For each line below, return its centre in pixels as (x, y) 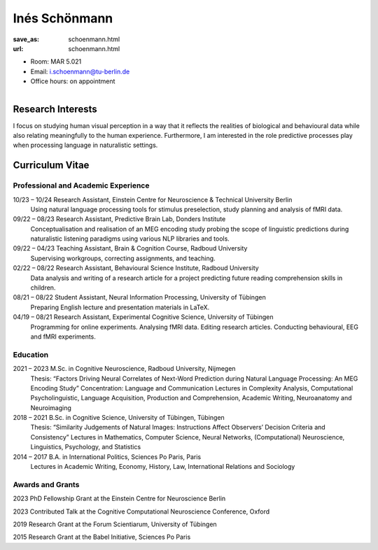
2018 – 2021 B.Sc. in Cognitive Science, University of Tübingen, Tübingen (119, 418)
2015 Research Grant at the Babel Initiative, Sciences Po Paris (102, 537)
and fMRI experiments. (63, 337)
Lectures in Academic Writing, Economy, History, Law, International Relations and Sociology (163, 467)
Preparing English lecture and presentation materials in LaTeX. (120, 307)
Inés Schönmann (63, 18)
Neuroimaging (51, 408)
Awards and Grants (46, 484)
